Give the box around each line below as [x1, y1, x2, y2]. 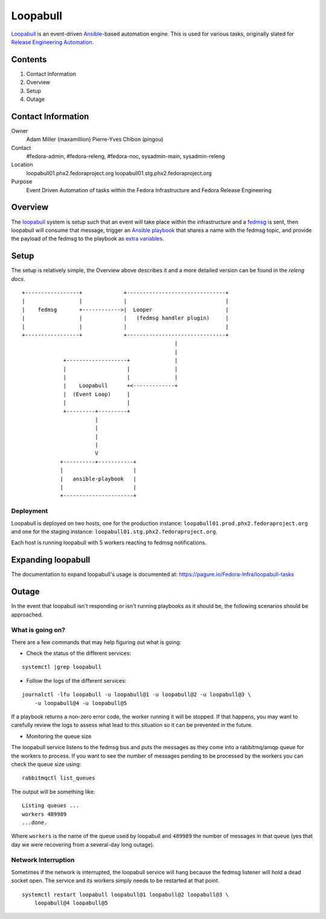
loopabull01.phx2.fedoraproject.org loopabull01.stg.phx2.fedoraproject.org [26, 169, 212, 176]
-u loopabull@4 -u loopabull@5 [34, 700, 127, 706]
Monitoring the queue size [26, 732, 92, 740]
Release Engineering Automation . [11, 38, 94, 45]
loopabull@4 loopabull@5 [34, 900, 108, 906]
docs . [11, 275, 25, 282]
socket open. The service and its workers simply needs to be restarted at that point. [11, 877, 220, 885]
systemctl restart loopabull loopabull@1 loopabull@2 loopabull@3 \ [22, 891, 229, 898]
